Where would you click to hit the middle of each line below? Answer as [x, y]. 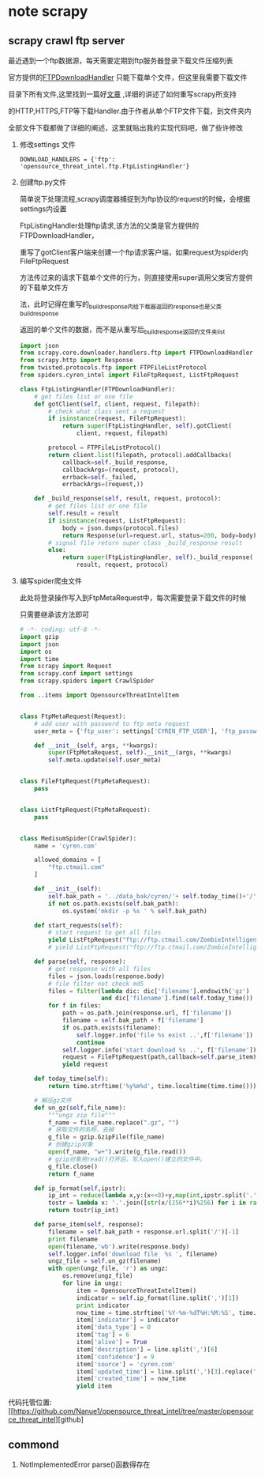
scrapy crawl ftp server [67, 41]
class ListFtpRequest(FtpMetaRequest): [85, 810]
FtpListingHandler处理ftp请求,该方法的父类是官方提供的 [109, 225]
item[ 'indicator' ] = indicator [127, 1320]
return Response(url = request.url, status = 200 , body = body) [159, 535]
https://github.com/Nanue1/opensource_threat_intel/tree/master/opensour [133, 1411]
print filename [73, 1239]
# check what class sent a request [107, 411]
